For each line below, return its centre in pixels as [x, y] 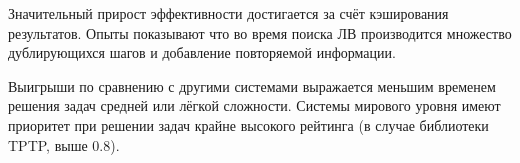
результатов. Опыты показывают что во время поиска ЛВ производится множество [260, 32]
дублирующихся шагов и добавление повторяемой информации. [202, 52]
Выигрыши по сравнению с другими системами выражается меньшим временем [252, 85]
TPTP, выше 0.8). [64, 144]
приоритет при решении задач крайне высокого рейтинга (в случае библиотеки [248, 124]
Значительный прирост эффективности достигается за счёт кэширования [228, 13]
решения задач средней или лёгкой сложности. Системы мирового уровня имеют [254, 105]
